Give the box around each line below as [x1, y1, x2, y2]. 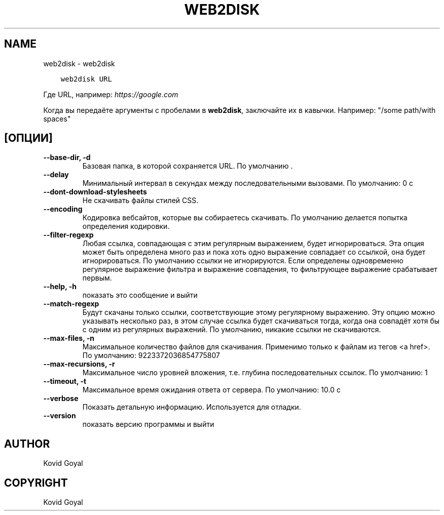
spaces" [43, 114, 71, 123]
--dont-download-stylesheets [43, 187, 147, 196]
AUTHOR [4, 437, 50, 450]
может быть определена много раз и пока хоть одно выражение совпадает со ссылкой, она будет [82, 248, 426, 257]
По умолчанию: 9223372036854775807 [82, 351, 220, 360]
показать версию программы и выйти [82, 420, 214, 429]
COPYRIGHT [4, 476, 68, 489]
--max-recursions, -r [43, 360, 115, 369]
